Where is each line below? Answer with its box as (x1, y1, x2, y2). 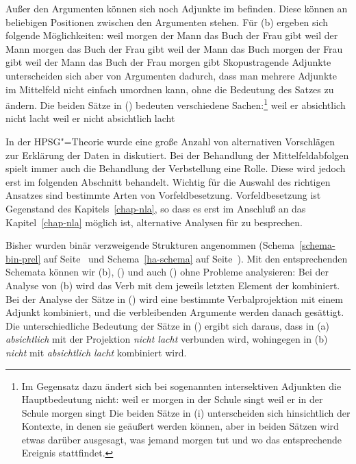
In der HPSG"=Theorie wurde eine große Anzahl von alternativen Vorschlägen (5, 134, 335, 148)
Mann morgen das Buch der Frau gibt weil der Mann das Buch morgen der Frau (5, 41, 343, 56)
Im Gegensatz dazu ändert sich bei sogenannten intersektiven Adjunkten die (21, 378, 342, 393)
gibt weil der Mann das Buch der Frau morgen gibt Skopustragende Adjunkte (5, 55, 331, 69)
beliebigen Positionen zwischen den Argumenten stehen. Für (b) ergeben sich (5, 14, 329, 29)
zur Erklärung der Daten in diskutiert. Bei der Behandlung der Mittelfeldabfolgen (5, 147, 349, 162)
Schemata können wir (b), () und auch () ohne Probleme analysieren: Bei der (5, 265, 329, 279)
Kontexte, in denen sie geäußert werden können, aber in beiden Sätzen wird (21, 419, 339, 433)
